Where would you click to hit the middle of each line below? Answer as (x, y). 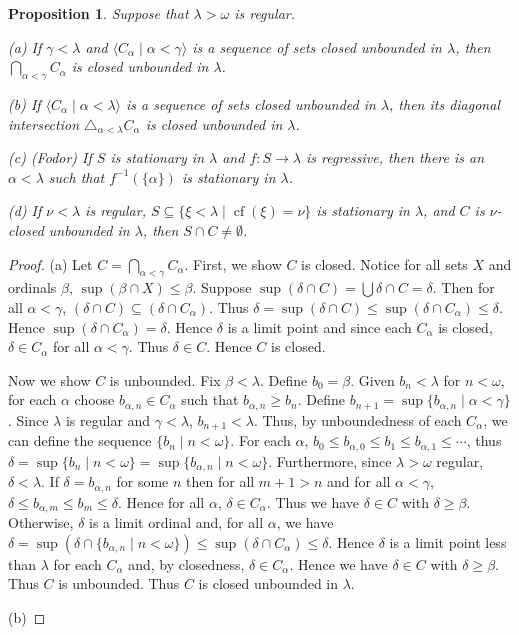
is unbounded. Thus (119, 583)
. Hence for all (161, 501)
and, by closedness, (186, 563)
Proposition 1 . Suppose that (98, 13)
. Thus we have (313, 501)
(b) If (24, 103)
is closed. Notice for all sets (384, 263)
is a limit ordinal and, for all (176, 522)
